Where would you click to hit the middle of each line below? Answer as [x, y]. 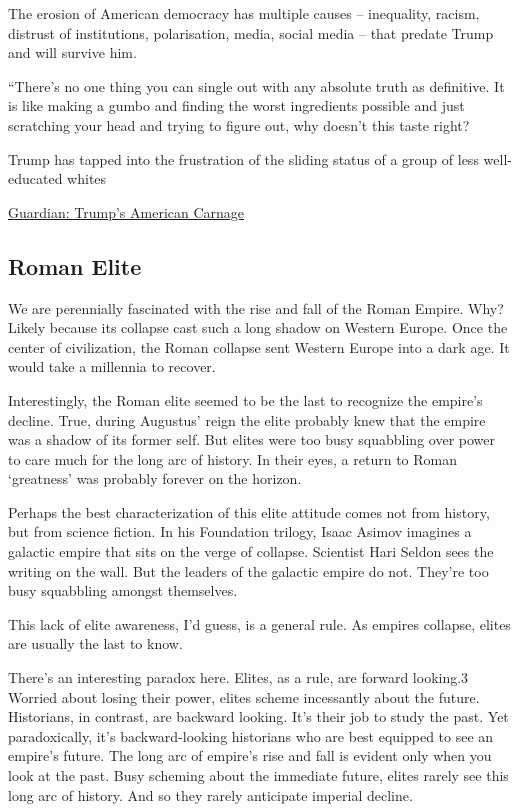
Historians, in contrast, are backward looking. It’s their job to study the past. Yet [258, 716]
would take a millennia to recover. [112, 366]
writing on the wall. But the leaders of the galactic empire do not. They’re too [248, 570]
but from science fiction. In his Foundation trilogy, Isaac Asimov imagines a [240, 531]
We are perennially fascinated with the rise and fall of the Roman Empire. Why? [256, 307]
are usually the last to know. [95, 643]
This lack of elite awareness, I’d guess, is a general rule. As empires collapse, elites [259, 623]
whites [87, 178]
